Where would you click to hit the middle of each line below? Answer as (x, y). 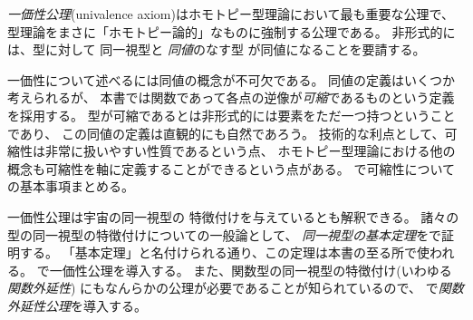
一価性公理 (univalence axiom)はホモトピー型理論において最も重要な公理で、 (231, 14)
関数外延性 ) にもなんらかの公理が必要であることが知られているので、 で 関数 (236, 288)
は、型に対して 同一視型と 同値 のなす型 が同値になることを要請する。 (217, 49)
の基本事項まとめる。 (71, 186)
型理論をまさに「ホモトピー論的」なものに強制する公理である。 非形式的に (232, 31)
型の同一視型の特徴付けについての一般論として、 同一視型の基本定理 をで (225, 234)
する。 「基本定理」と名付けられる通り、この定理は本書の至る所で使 (225, 252)
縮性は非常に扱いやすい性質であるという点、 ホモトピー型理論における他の (232, 151)
